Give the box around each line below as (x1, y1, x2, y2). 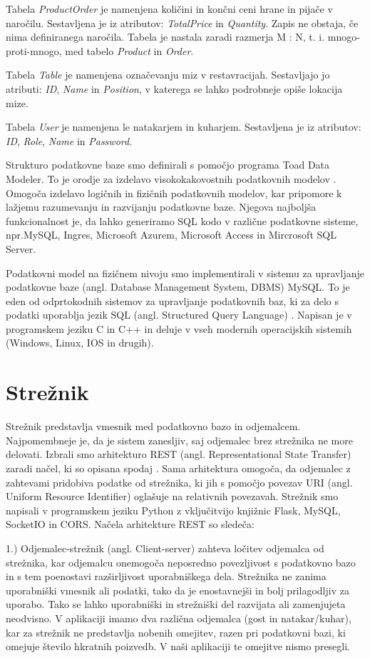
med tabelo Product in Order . (65, 43, 194, 58)
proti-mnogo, (6, 43, 62, 58)
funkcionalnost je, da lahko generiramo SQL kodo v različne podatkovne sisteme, (6, 213, 359, 228)
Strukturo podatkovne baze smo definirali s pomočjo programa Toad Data (6, 157, 330, 172)
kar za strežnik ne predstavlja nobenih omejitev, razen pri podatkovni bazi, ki (6, 624, 346, 639)
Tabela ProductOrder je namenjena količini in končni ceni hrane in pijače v (6, 1, 333, 16)
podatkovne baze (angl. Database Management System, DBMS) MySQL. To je (6, 279, 350, 294)
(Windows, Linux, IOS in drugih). (6, 335, 154, 350)
